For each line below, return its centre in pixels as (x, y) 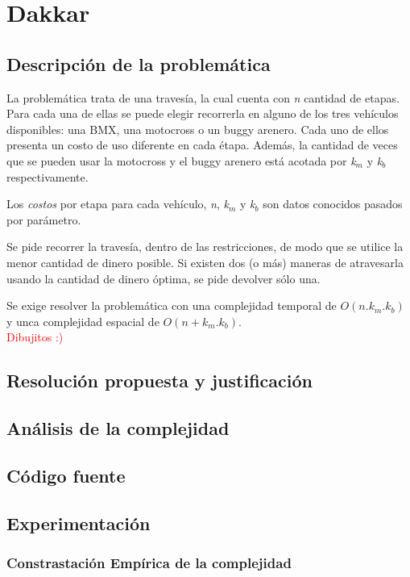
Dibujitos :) (35, 337)
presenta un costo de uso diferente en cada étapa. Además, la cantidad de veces (202, 145)
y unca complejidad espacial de (83, 321)
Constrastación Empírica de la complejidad (149, 562)
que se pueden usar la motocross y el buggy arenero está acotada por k (181, 160)
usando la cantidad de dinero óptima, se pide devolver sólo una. (164, 278)
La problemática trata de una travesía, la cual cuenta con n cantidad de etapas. (203, 97)
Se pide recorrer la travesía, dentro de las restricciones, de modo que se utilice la (205, 247)
